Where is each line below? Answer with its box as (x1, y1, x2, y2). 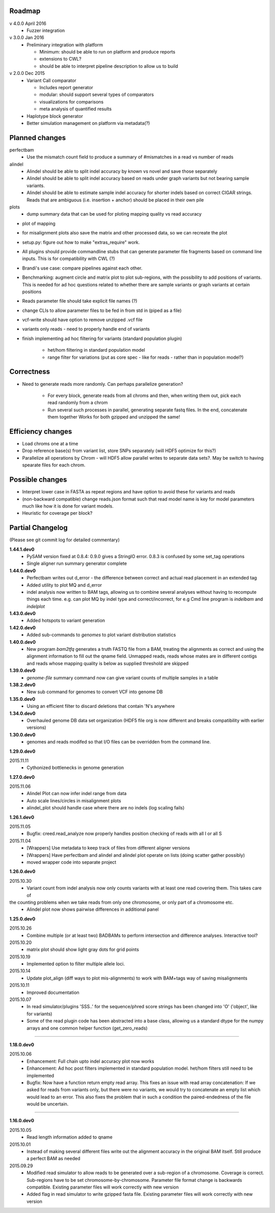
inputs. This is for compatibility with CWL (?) (22, 255, 115, 262)
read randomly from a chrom (47, 400, 108, 406)
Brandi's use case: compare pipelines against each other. (22, 265, 143, 271)
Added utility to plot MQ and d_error (26, 582, 102, 588)
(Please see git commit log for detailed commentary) (9, 537, 120, 543)
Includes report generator (39, 85, 94, 91)
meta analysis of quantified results (39, 106, 112, 112)
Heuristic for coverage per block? (22, 510, 93, 516)
